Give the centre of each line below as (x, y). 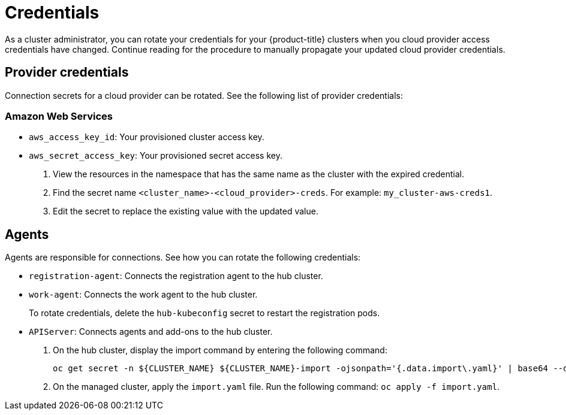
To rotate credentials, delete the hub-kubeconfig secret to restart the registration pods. (204, 313)
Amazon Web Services (59, 116)
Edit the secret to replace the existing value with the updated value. (186, 211)
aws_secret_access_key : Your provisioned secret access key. (156, 156)
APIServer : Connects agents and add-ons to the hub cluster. (151, 332)
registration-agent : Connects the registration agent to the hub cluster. (176, 276)
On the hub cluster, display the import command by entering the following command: (220, 350)
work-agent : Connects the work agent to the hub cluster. (143, 295)
